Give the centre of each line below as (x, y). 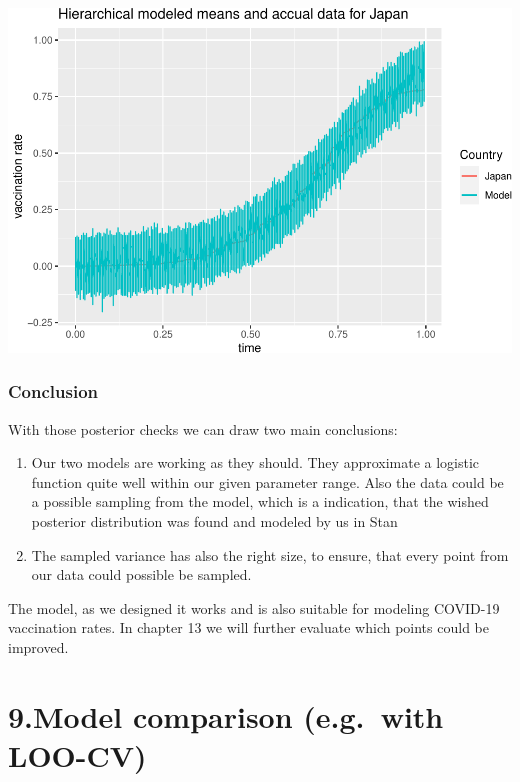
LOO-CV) (77, 754)
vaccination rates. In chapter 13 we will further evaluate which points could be (248, 627)
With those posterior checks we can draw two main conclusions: (203, 428)
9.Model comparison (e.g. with (226, 715)
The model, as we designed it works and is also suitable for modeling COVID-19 (254, 607)
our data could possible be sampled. (141, 574)
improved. (38, 646)
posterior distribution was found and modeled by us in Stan (214, 521)
